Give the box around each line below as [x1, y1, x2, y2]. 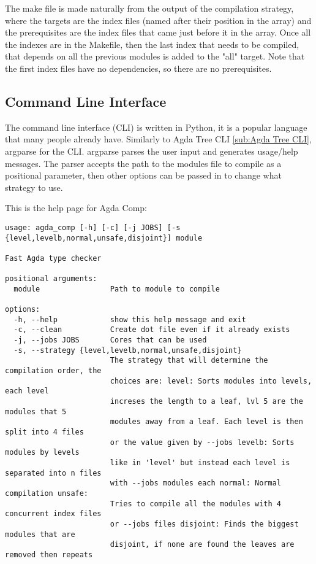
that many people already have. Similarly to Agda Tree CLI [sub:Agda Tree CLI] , [5, 133, 312, 145]
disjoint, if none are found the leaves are [110, 540, 295, 549]
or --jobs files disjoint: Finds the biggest [110, 519, 299, 528]
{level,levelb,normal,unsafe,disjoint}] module [5, 233, 203, 242]
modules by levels [5, 448, 80, 457]
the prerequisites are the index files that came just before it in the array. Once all [5, 26, 311, 39]
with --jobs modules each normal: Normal [110, 479, 282, 488]
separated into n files [5, 468, 102, 477]
